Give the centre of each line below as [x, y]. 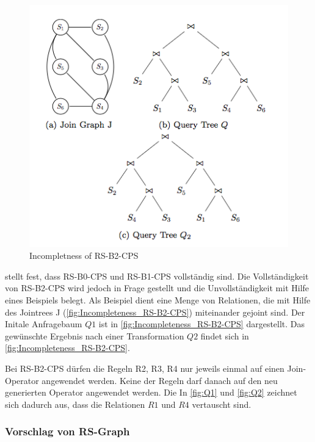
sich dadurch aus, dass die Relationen [75, 404]
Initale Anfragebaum [44, 324]
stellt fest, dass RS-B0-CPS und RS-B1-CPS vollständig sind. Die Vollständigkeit [157, 276]
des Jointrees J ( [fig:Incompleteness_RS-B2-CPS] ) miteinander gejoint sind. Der [155, 312]
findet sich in [225, 335]
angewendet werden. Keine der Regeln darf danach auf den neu [160, 380]
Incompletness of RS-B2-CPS [84, 255]
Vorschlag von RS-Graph [67, 431]
